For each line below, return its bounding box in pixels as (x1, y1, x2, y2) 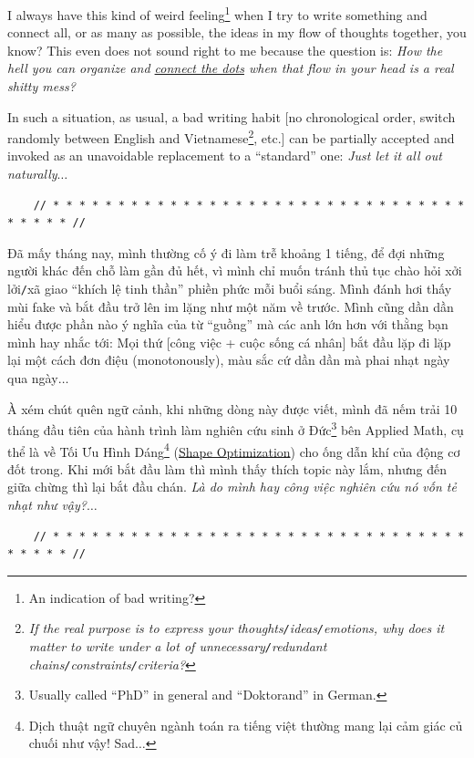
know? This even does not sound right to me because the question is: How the (7, 40, 443, 59)
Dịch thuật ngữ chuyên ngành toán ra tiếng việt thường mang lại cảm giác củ (28, 715, 463, 734)
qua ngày (7, 369, 58, 388)
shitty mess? (7, 77, 76, 96)
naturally (7, 164, 57, 183)
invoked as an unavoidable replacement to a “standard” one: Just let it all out (7, 146, 442, 165)
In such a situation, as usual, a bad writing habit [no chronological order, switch (7, 107, 456, 126)
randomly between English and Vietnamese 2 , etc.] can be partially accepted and (7, 126, 455, 147)
